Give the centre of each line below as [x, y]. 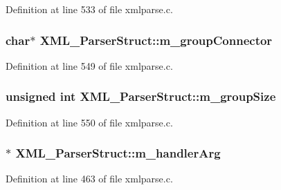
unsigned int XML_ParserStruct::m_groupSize [141, 96]
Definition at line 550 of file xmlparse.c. [89, 122]
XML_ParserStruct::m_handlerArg [118, 153]
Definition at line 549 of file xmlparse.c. [89, 65]
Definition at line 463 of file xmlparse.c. [89, 179]
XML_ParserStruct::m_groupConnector [156, 40]
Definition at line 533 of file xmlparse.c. [89, 9]
